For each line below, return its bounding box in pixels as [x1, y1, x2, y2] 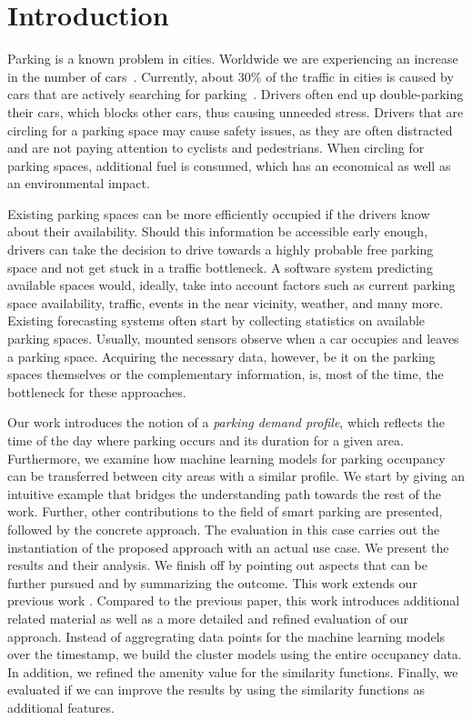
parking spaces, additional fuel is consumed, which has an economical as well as [7, 155, 451, 175]
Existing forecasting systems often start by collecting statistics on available [7, 311, 426, 330]
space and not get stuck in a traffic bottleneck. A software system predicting [7, 257, 433, 276]
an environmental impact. [7, 174, 150, 193]
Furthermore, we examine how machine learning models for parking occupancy [7, 448, 446, 467]
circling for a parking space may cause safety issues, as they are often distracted [7, 120, 453, 139]
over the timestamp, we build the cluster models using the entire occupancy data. [7, 645, 462, 664]
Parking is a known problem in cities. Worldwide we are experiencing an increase [7, 49, 458, 68]
